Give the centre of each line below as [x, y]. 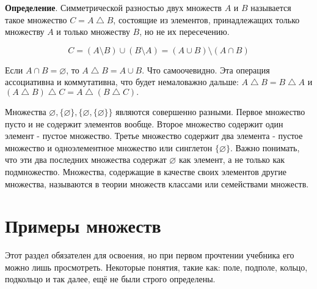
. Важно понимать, [265, 147]
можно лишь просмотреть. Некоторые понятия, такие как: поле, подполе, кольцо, [156, 267]
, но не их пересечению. [184, 32]
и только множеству [93, 32]
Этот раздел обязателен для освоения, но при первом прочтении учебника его [150, 255]
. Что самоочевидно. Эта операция [206, 69]
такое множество [36, 19]
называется [271, 7]
